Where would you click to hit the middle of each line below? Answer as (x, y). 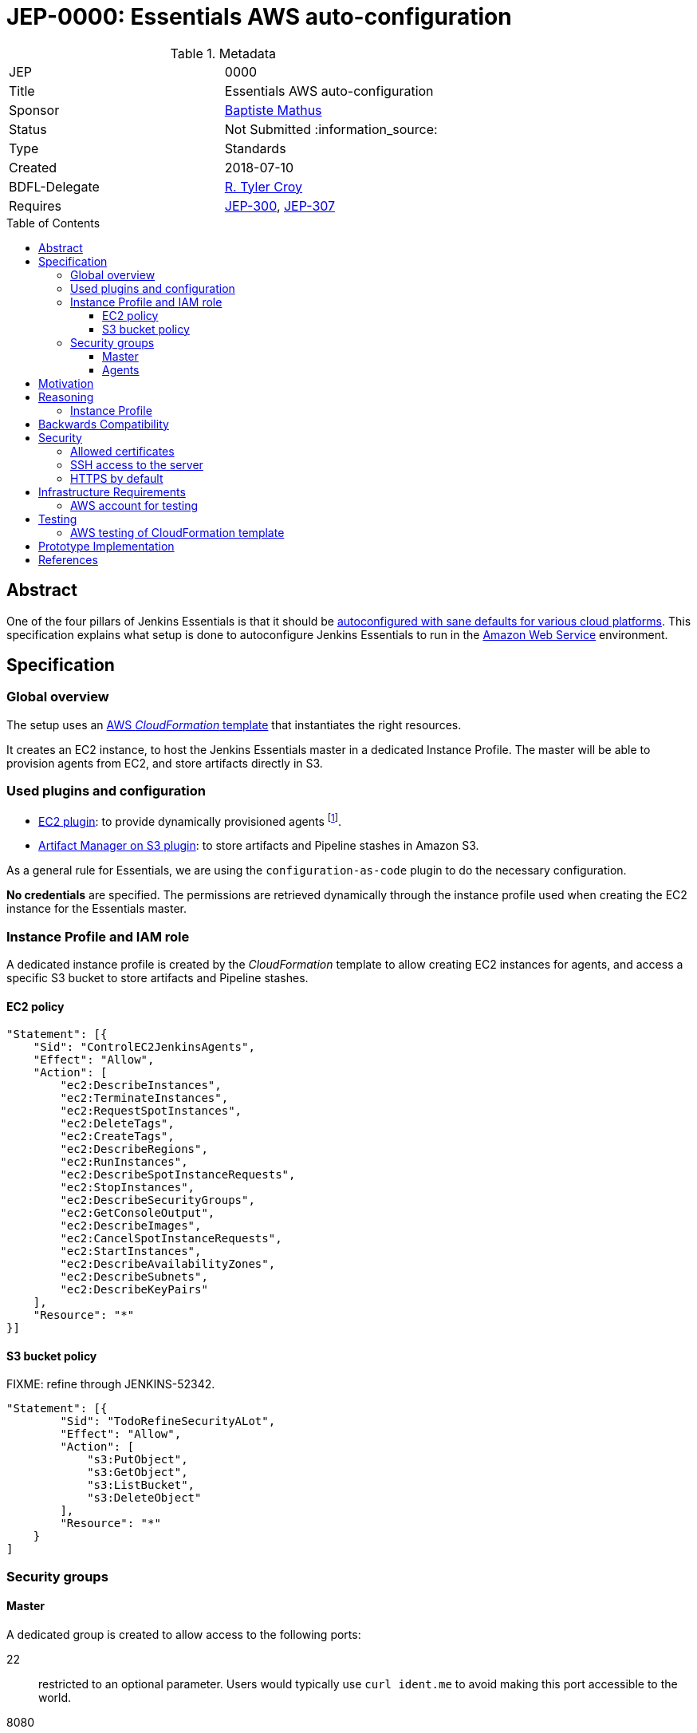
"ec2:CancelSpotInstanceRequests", (171, 1239)
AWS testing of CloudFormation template (177, 532)
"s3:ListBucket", (141, 1485)
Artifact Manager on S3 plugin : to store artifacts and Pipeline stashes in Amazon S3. (259, 846)
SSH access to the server (137, 464)
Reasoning (66, 397)
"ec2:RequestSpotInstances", (151, 1111)
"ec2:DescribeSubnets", (134, 1277)
